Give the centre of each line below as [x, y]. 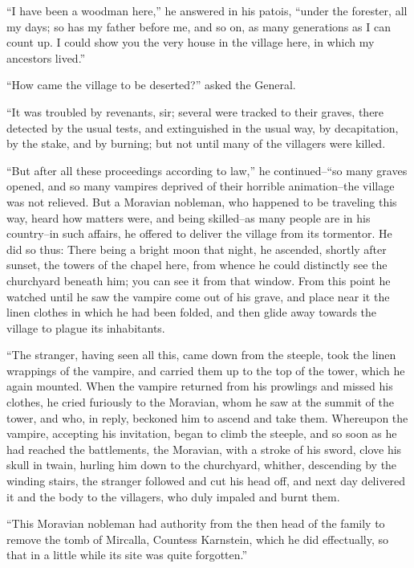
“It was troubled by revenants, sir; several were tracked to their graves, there [195, 111]
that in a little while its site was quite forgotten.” [127, 555]
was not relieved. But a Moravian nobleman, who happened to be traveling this [202, 201]
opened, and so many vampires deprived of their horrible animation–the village [201, 186]
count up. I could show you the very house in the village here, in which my [191, 42]
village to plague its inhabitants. [86, 327]
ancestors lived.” [46, 57]
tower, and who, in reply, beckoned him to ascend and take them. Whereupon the [207, 417]
